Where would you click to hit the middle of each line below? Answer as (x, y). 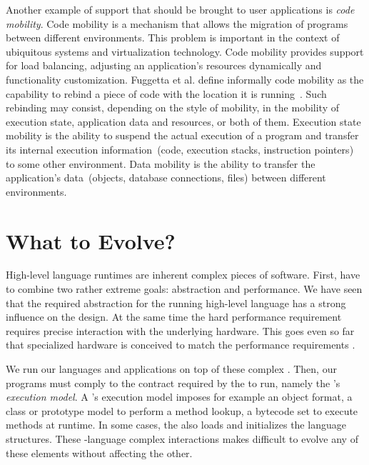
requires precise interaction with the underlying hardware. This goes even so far (180, 330)
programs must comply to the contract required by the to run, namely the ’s (173, 382)
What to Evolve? (91, 240)
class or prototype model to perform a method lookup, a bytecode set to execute (182, 410)
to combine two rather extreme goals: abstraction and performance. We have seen (184, 289)
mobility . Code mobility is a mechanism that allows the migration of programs (177, 23)
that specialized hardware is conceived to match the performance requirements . (181, 345)
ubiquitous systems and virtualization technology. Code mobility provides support (185, 51)
